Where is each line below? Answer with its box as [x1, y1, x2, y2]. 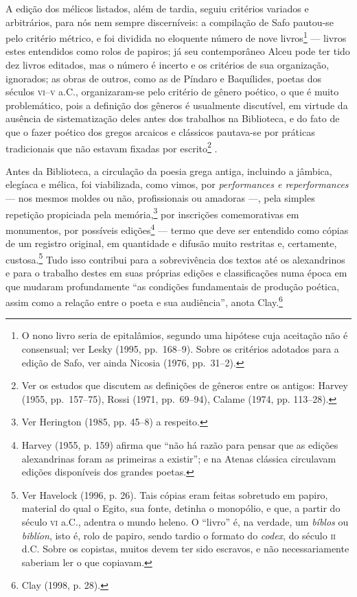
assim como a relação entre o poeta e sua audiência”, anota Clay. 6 [5, 293, 283, 309]
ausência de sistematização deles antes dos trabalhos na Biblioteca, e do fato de [5, 111, 340, 126]
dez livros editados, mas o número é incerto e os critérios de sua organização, [5, 58, 330, 72]
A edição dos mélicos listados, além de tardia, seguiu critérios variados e [5, 1, 309, 15]
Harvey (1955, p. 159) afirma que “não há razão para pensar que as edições [21, 437, 338, 452]
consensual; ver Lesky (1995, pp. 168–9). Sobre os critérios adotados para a [21, 342, 339, 355]
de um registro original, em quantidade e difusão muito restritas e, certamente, [5, 236, 337, 250]
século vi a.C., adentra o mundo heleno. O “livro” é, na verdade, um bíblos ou [21, 514, 349, 528]
